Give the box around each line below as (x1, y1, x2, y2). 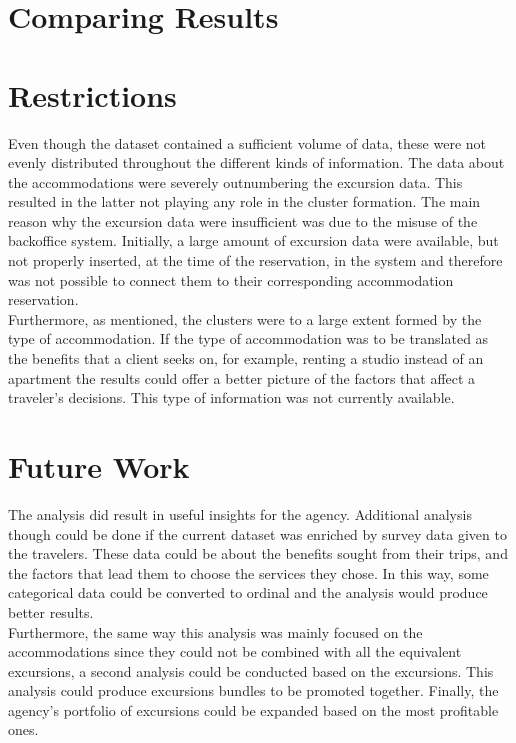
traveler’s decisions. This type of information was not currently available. (8, 387, 455, 408)
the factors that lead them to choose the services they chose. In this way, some (8, 562, 489, 583)
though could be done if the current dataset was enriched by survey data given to (8, 523, 507, 544)
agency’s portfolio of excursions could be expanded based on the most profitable (8, 699, 499, 720)
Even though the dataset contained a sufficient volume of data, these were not (8, 132, 486, 153)
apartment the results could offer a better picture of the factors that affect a (8, 367, 476, 388)
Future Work (8, 446, 190, 486)
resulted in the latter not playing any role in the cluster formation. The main (8, 191, 481, 212)
